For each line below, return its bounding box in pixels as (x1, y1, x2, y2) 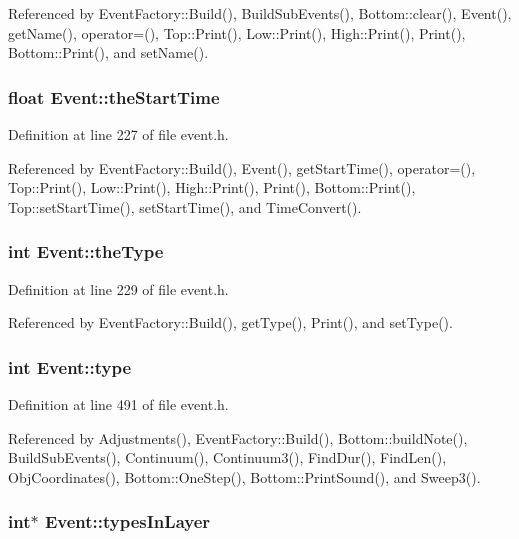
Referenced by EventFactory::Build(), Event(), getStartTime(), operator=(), (8, 157, 476, 178)
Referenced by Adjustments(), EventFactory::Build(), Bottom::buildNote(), (8, 427, 468, 448)
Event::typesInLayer (44, 509, 211, 534)
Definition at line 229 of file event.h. (8, 278, 229, 299)
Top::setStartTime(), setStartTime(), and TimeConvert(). (8, 196, 362, 217)
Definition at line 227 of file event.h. (8, 124, 229, 144)
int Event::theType (8, 239, 164, 264)
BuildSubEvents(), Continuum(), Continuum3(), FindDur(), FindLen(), (8, 447, 447, 468)
